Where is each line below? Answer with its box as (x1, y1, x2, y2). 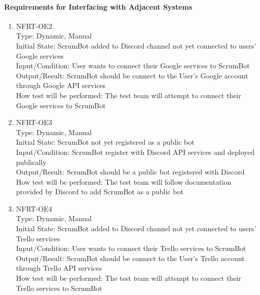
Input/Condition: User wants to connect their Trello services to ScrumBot (16, 243, 246, 254)
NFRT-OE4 (16, 203, 52, 214)
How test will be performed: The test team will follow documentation (16, 176, 232, 187)
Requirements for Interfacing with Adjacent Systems (4, 1, 193, 12)
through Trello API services (16, 263, 102, 273)
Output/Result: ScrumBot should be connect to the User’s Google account (16, 70, 248, 80)
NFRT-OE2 (16, 20, 52, 31)
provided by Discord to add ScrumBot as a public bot (16, 186, 183, 197)
